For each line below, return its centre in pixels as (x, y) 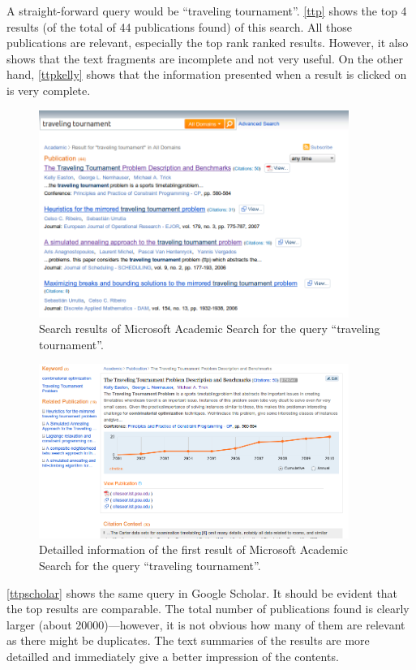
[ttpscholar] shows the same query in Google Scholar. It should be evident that (202, 592)
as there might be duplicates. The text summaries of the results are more (188, 640)
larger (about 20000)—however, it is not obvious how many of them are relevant (206, 624)
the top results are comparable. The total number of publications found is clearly (208, 609)
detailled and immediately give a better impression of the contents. (173, 656)
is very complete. (49, 90)
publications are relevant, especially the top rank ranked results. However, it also (208, 43)
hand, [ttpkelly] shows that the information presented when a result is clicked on (207, 74)
